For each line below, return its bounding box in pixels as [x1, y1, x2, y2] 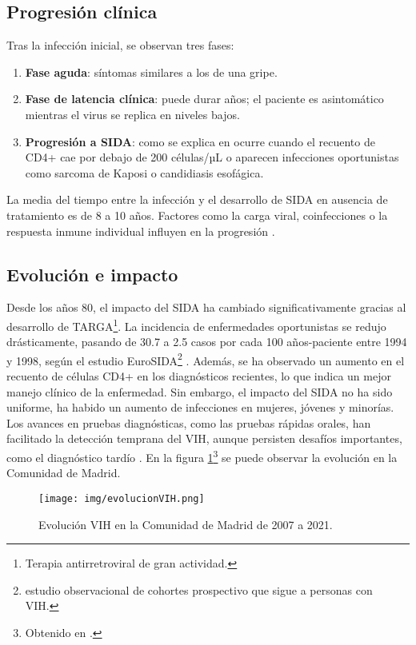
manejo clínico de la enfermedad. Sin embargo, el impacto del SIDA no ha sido [6, 383, 393, 400]
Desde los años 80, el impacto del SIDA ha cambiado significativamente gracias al [6, 299, 406, 316]
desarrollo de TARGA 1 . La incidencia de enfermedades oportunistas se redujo [6, 315, 386, 334]
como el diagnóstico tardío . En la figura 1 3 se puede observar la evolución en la [6, 447, 398, 465]
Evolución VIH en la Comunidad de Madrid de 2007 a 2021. [38, 516, 333, 532]
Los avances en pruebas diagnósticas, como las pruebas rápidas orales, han [6, 414, 371, 431]
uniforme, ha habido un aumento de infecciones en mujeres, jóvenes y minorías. [6, 399, 394, 416]
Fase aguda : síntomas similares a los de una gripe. [25, 63, 278, 80]
